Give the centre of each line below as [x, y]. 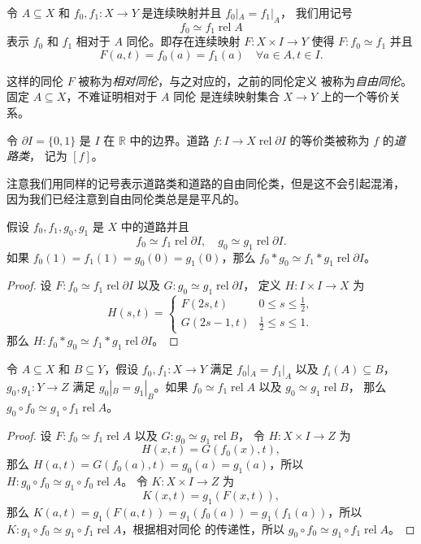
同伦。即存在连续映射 [183, 41]
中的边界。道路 [169, 139]
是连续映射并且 [182, 12]
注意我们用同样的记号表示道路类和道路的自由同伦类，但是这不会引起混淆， [206, 183]
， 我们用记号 [316, 12]
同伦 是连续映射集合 [226, 96]
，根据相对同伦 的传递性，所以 [203, 528]
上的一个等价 [355, 96]
